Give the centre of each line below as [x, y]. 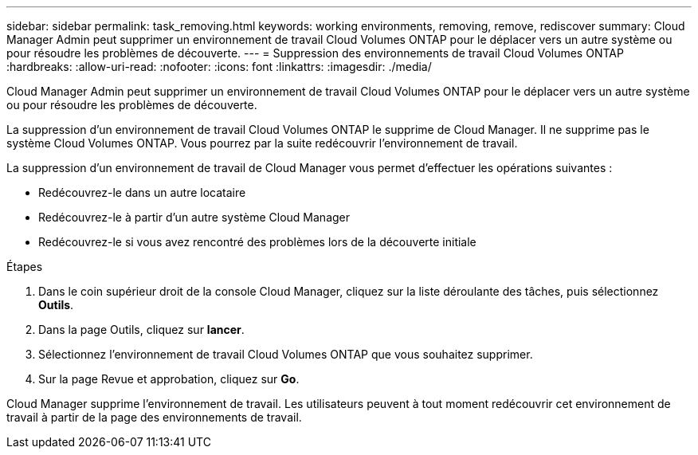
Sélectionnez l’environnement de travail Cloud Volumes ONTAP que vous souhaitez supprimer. [286, 354]
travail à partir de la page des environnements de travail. [154, 417]
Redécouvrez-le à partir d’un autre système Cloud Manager [194, 217]
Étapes [25, 267]
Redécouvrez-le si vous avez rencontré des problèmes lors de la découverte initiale [257, 242]
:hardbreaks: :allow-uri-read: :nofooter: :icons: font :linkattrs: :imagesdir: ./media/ [219, 67]
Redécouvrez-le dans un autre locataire [142, 192]
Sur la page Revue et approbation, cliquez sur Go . [169, 379]
